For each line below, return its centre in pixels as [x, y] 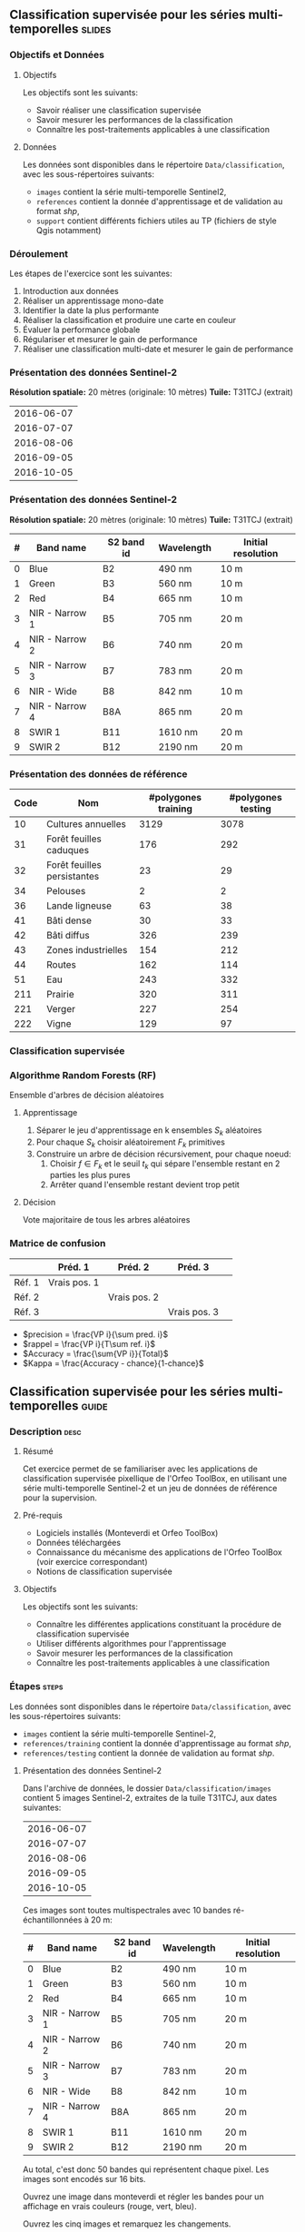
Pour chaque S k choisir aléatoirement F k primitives [130, 1143]
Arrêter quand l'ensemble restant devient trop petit [145, 1185]
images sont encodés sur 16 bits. [84, 2178]
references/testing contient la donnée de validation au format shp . [148, 1753]
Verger [61, 1008]
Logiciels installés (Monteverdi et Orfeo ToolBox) [127, 1533]
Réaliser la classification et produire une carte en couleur [129, 320]
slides [96, 29]
